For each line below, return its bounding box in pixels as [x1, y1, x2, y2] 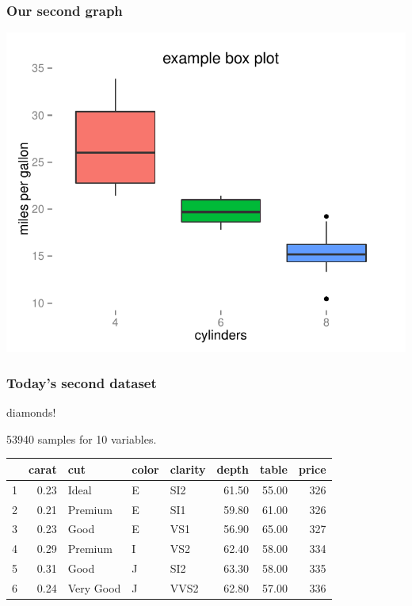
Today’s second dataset [6, 372, 157, 392]
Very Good [67, 579, 121, 596]
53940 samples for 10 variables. [6, 430, 157, 447]
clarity [170, 460, 206, 477]
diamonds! [6, 404, 56, 421]
